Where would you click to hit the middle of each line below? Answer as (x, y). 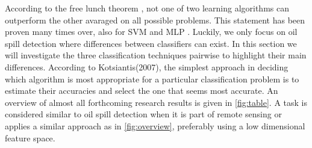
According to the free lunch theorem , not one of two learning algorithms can (147, 8)
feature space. (30, 137)
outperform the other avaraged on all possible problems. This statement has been (155, 20)
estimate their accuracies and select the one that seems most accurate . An (142, 91)
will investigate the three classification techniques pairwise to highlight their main (156, 55)
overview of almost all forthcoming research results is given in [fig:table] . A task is (156, 102)
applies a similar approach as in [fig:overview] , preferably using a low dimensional (155, 125)
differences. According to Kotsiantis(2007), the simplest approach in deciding (147, 66)
